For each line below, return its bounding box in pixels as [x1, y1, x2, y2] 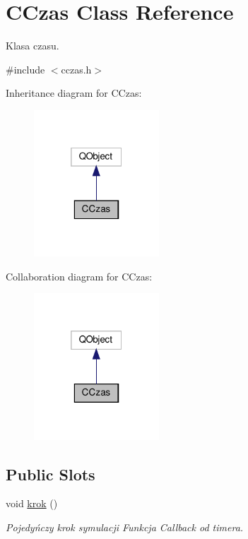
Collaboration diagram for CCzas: [6, 268, 153, 283]
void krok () [6, 496, 58, 511]
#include [6, 61, 45, 76]
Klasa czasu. [6, 38, 59, 53]
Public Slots [6, 463, 95, 485]
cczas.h [61, 61, 92, 76]
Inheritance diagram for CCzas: [6, 85, 142, 100]
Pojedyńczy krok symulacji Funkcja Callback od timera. [6, 520, 244, 535]
